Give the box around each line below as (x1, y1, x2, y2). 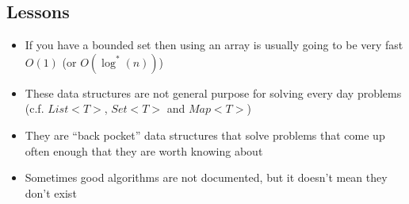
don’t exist (25, 184, 77, 201)
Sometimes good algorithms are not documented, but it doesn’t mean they (25, 169, 388, 186)
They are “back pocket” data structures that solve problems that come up (25, 126, 385, 143)
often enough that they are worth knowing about (25, 142, 263, 159)
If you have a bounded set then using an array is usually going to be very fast (25, 37, 403, 53)
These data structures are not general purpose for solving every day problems (25, 84, 402, 101)
